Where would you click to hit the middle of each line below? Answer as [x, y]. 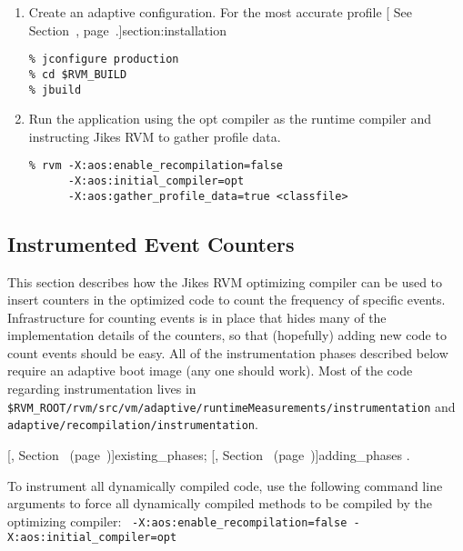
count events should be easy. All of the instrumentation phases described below [228, 352]
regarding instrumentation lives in [102, 389]
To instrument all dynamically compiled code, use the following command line [225, 485]
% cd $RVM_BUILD [78, 74]
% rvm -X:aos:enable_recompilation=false [156, 166]
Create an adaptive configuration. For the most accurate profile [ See [221, 12]
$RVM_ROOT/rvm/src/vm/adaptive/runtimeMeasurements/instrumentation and [231, 406]
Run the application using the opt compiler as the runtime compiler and [230, 119]
